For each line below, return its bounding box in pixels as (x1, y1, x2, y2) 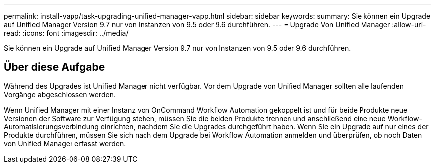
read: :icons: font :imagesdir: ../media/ (4, 29, 129, 37)
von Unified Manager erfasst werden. (4, 139, 126, 148)
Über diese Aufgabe (4, 61, 105, 74)
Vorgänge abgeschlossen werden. (4, 90, 116, 99)
